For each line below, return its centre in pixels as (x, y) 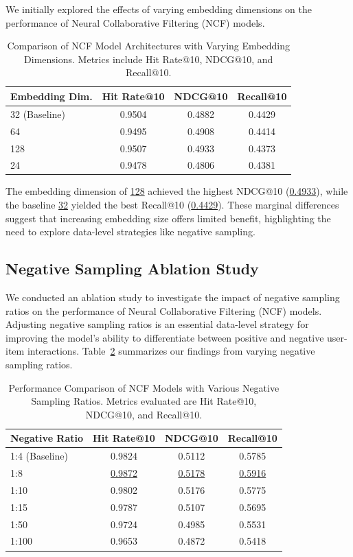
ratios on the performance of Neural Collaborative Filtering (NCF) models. (164, 310)
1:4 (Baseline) (39, 456)
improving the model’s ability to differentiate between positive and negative (165, 337)
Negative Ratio (47, 438)
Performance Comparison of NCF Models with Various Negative (144, 387)
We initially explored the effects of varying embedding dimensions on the (159, 9)
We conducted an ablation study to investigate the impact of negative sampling (173, 297)
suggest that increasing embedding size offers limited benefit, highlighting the (168, 218)
